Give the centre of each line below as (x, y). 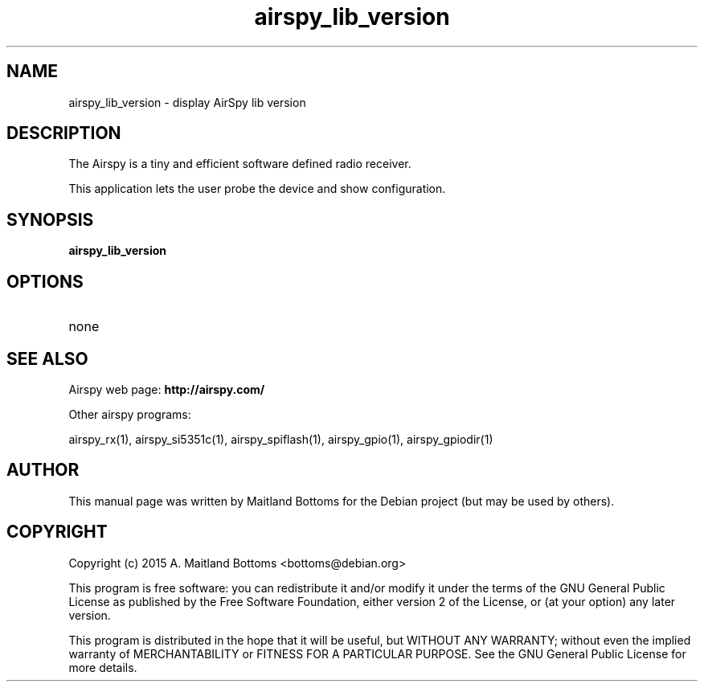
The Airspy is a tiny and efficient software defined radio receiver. (240, 164)
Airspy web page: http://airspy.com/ (167, 389)
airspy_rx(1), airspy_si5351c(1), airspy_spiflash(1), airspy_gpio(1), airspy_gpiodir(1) (281, 439)
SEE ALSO (47, 358)
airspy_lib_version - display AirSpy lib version (187, 102)
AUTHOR (43, 470)
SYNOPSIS (50, 219)
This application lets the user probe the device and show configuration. (257, 189)
